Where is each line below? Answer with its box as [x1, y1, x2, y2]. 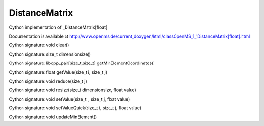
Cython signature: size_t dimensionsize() [9, 51, 91, 57]
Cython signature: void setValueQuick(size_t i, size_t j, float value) [9, 105, 142, 111]
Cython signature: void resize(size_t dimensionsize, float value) [9, 87, 136, 93]
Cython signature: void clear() [9, 42, 69, 48]
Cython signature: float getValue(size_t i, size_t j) [9, 69, 108, 75]
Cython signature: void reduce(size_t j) [9, 78, 88, 84]
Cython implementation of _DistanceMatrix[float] [9, 24, 108, 30]
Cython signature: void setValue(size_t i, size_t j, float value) [9, 96, 130, 102]
